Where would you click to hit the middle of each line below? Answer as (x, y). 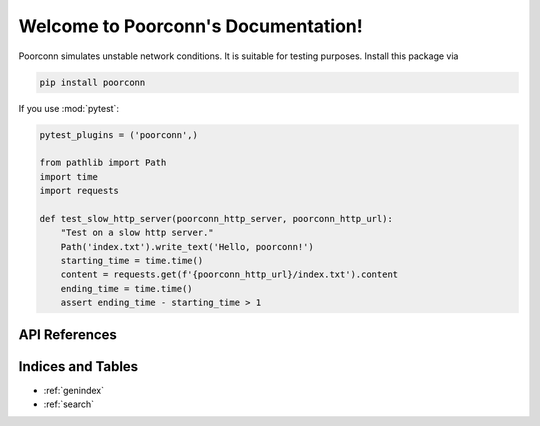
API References (67, 334)
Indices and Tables (78, 366)
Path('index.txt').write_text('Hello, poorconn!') (187, 246)
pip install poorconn (92, 82)
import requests (79, 191)
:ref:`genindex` (74, 390)
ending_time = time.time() (127, 288)
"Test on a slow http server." (137, 233)
